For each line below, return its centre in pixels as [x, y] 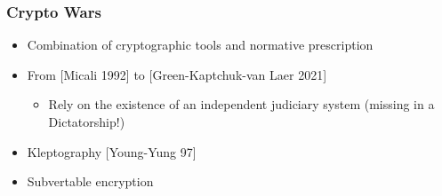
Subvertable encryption [90, 181]
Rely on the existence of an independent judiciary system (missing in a [241, 104]
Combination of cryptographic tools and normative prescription [200, 45]
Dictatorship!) [87, 122]
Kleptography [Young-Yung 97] [112, 151]
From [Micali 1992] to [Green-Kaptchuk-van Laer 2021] [177, 74]
